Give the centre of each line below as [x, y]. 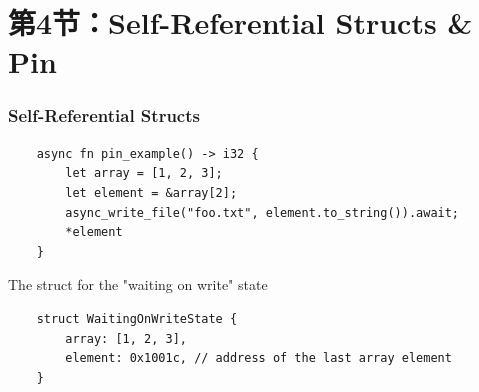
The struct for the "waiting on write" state [138, 284]
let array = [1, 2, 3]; [144, 173]
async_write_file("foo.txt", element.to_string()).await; [262, 212]
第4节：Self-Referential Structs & [240, 22]
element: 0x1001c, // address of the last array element [258, 358]
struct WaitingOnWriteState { [137, 318]
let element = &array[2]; [151, 192]
